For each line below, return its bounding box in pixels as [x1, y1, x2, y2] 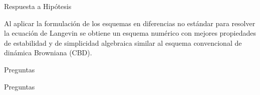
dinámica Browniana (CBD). [4, 47, 92, 58]
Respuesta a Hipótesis [4, 1, 72, 11]
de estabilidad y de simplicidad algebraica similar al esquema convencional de [4, 37, 242, 48]
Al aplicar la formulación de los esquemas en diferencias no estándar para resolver [4, 18, 255, 28]
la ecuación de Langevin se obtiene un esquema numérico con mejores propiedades [4, 28, 256, 38]
